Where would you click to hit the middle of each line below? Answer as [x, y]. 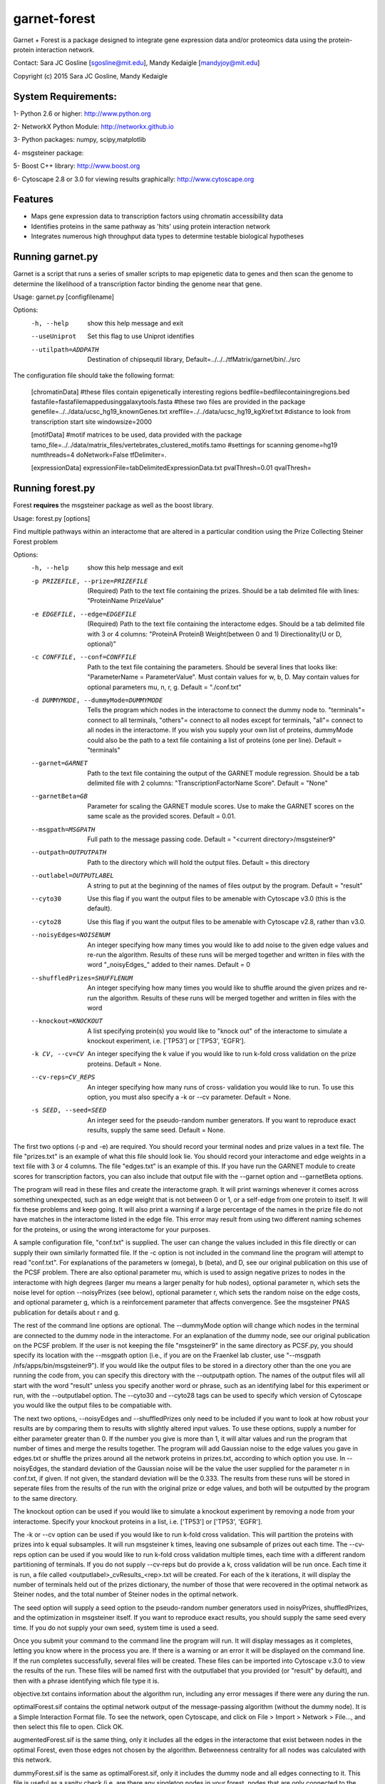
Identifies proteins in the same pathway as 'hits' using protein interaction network [150, 226]
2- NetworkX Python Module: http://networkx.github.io [93, 127]
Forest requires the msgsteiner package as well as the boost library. [113, 505]
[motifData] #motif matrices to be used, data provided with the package [137, 435]
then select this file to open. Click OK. [68, 1727]
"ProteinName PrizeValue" [125, 601]
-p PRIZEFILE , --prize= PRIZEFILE [89, 581]
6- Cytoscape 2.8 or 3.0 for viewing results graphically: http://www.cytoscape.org [134, 179]
